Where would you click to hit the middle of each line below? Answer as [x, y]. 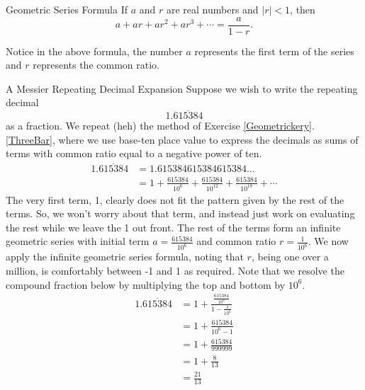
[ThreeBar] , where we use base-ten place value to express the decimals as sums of [182, 139]
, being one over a [290, 257]
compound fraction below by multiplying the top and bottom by [146, 284]
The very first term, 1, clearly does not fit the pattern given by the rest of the [175, 199]
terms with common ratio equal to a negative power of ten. [134, 153]
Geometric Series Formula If [67, 9]
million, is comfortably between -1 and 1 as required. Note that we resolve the [175, 270]
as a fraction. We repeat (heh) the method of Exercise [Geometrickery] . [160, 126]
